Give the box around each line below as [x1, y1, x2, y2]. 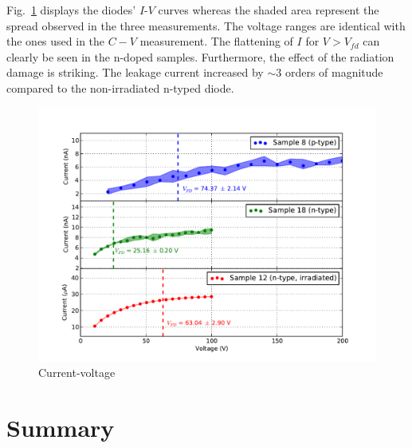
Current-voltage [38, 364, 116, 381]
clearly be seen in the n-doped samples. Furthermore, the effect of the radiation [6, 48, 394, 65]
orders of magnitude [284, 64, 383, 81]
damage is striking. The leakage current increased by [6, 64, 264, 81]
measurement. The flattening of [139, 33, 293, 50]
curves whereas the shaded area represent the [158, 2, 379, 18]
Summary [6, 410, 115, 443]
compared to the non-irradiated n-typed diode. [6, 79, 234, 96]
